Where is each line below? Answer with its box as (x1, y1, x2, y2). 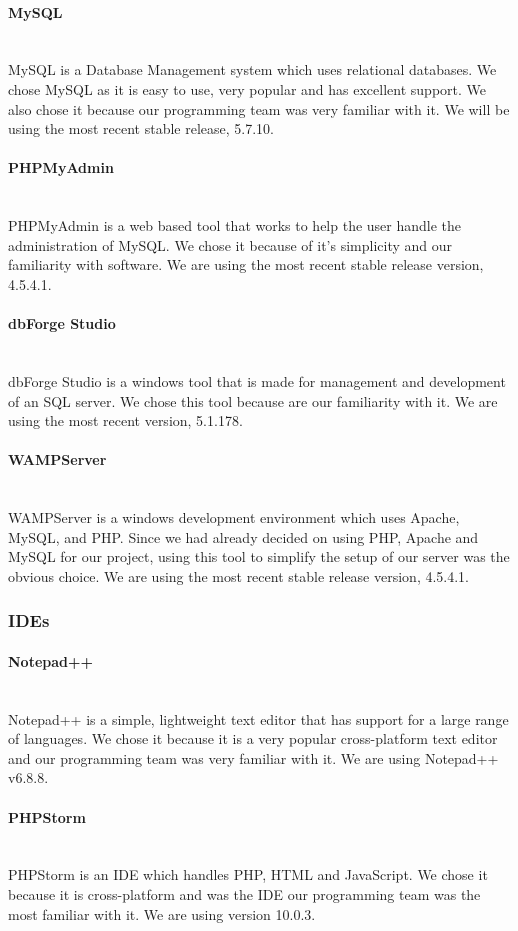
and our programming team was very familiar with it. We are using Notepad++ (8, 747, 499, 768)
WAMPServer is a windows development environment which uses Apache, (8, 507, 460, 528)
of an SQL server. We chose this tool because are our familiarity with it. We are (8, 390, 498, 411)
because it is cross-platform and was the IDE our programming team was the (8, 884, 481, 905)
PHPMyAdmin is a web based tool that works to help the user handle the (8, 215, 462, 236)
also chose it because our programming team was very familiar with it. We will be (8, 98, 510, 119)
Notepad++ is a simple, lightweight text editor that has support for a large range (8, 708, 509, 729)
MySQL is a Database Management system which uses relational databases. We (8, 59, 497, 80)
